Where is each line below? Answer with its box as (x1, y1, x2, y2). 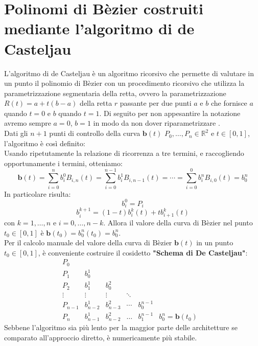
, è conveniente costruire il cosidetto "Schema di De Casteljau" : (38, 247, 248, 258)
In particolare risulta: (4, 188, 71, 199)
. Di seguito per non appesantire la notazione (99, 107, 241, 118)
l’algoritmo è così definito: (4, 137, 85, 148)
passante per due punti (120, 98, 192, 108)
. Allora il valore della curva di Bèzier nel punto (103, 217, 253, 227)
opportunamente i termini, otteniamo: (4, 157, 123, 168)
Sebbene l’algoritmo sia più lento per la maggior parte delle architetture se (4, 322, 238, 333)
